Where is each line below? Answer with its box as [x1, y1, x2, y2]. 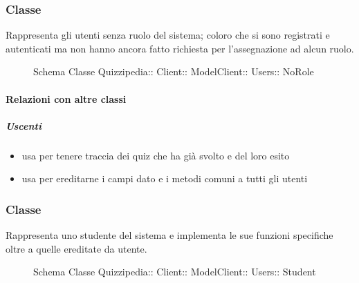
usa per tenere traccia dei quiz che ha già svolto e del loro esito [21, 148, 290, 162]
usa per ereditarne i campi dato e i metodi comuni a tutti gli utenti [21, 171, 308, 186]
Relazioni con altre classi [6, 91, 127, 106]
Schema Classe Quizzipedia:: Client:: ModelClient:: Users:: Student [33, 264, 316, 279]
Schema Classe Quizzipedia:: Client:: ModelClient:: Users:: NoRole [33, 64, 314, 79]
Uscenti [6, 118, 42, 133]
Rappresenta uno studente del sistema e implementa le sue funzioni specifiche [6, 228, 333, 242]
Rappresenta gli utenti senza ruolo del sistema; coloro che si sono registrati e [6, 28, 330, 42]
